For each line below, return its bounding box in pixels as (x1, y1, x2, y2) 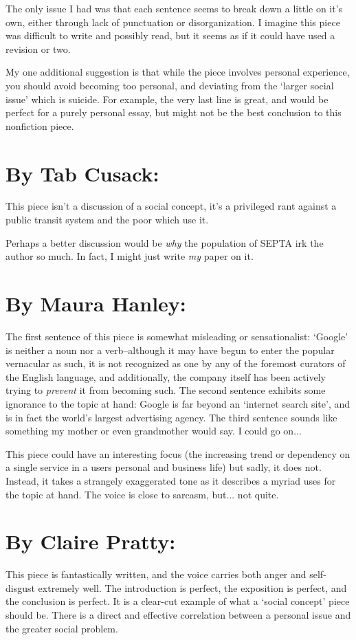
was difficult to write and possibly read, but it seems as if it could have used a (5, 28, 335, 43)
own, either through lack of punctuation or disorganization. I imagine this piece (5, 14, 340, 29)
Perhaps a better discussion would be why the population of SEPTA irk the (5, 235, 324, 250)
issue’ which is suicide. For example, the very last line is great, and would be (5, 91, 329, 106)
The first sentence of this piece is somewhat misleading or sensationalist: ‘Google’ (5, 329, 348, 343)
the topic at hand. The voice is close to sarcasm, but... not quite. (5, 487, 279, 501)
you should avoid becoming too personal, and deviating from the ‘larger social (5, 78, 334, 92)
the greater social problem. (5, 621, 118, 635)
